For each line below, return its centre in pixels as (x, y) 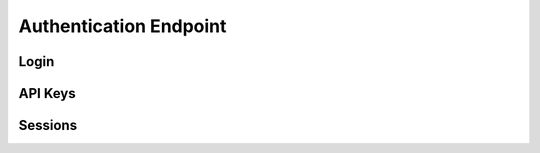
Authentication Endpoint (122, 26)
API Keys (47, 93)
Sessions (48, 125)
